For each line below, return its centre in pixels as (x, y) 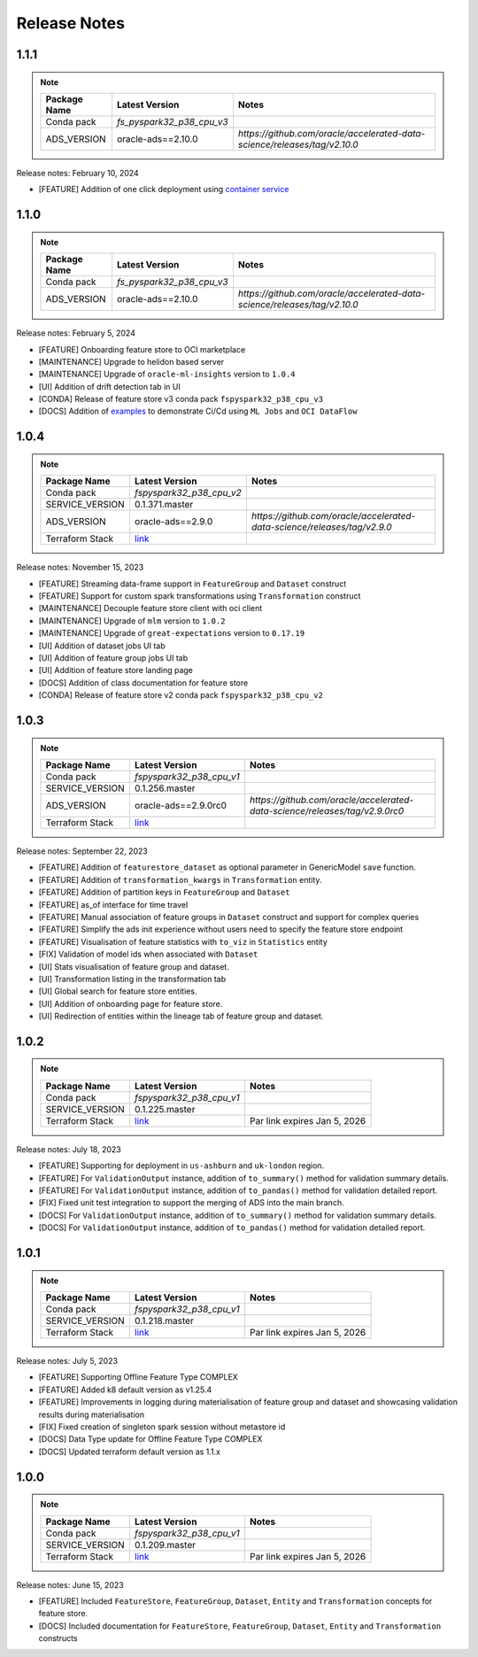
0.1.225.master (165, 1109)
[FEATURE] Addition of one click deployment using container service (164, 190)
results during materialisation (92, 1414)
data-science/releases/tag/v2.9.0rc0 (327, 810)
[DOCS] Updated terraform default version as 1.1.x (130, 1452)
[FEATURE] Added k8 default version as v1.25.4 (125, 1390)
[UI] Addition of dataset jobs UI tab (102, 646)
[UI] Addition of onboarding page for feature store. (131, 1003)
